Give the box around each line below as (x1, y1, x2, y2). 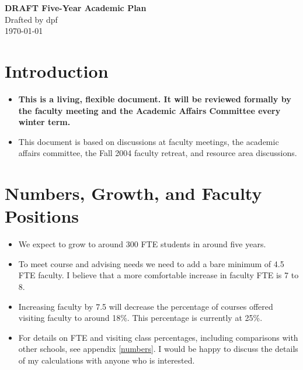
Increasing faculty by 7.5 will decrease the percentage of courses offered (18, 300, 273, 312)
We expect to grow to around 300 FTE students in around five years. (18, 238, 266, 250)
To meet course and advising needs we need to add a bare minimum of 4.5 (18, 257, 284, 269)
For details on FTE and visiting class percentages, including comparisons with (18, 331, 298, 343)
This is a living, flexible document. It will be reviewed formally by (18, 92, 291, 105)
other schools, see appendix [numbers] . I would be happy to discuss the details (18, 343, 298, 355)
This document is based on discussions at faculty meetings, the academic (18, 135, 279, 147)
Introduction (5, 58, 109, 82)
